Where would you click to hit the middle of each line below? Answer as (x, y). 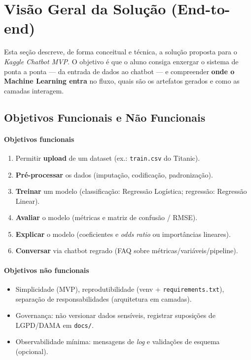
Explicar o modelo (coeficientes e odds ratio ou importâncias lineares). (123, 234)
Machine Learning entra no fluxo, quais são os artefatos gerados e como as (122, 81)
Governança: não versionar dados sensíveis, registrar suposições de (115, 315)
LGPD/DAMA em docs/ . (54, 325)
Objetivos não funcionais (47, 270)
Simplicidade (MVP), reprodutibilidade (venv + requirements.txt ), (120, 289)
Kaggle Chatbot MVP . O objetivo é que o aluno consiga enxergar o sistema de (121, 61)
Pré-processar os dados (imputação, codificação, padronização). (114, 174)
